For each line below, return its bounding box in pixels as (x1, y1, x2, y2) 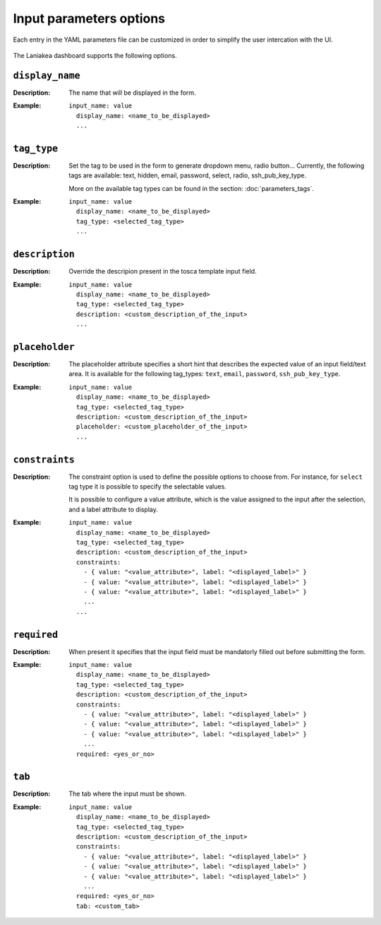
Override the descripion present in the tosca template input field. (68, 267, 257, 276)
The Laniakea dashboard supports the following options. (13, 51, 177, 59)
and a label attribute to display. (68, 505, 159, 513)
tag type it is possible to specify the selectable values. (68, 482, 227, 491)
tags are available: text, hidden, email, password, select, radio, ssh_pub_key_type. (68, 171, 307, 180)
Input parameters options (13, 11, 166, 26)
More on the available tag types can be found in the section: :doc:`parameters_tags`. (68, 184, 314, 192)
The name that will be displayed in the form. (68, 88, 197, 97)
